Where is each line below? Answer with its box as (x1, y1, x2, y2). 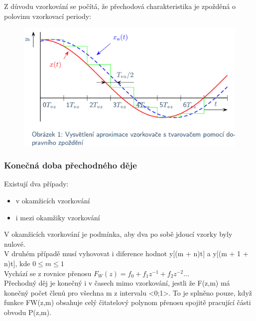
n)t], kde (4, 258, 30, 268)
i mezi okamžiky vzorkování (15, 212, 100, 222)
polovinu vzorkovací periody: (4, 10, 92, 21)
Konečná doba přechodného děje (4, 159, 137, 171)
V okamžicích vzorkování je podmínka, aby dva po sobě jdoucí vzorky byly (4, 229, 233, 239)
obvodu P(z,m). (4, 307, 52, 317)
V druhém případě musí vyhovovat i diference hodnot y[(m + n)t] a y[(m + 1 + (4, 248, 249, 259)
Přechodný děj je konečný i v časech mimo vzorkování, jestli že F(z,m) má (4, 278, 230, 288)
